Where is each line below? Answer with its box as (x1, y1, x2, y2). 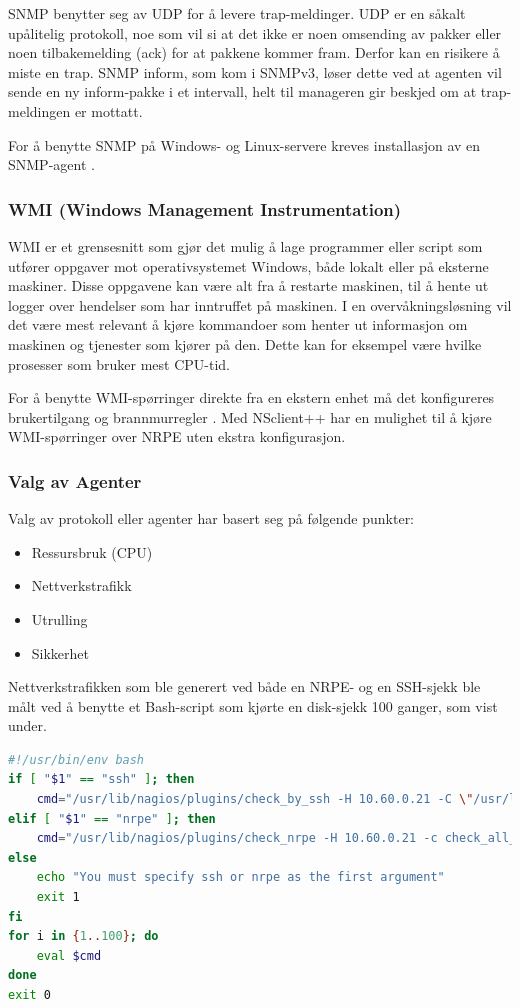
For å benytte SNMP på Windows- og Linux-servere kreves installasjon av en (8, 134, 481, 155)
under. (8, 715, 47, 736)
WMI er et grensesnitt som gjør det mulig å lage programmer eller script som (8, 235, 483, 256)
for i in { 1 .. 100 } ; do (8, 929, 159, 944)
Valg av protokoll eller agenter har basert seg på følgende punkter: (8, 508, 415, 529)
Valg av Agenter (8, 468, 142, 493)
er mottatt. (74, 100, 143, 121)
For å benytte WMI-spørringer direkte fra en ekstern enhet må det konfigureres (8, 387, 495, 408)
